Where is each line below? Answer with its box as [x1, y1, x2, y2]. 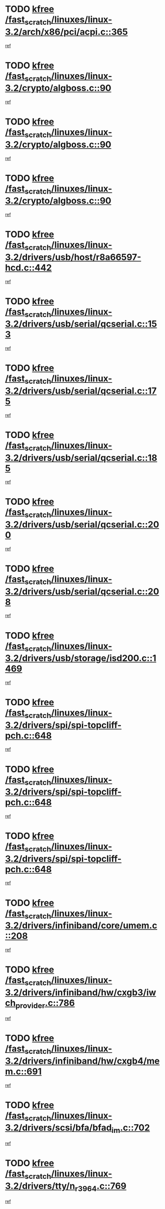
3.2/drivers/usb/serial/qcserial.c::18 [5, 452, 158, 463]
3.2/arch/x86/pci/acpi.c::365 [5, 26, 128, 38]
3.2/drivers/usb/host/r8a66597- [5, 251, 141, 263]
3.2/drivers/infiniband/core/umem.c [5, 920, 158, 931]
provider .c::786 [15, 997, 75, 1010]
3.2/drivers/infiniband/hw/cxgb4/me [5, 1055, 160, 1066]
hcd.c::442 [5, 262, 52, 273]
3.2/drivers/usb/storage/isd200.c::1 [5, 653, 157, 664]
